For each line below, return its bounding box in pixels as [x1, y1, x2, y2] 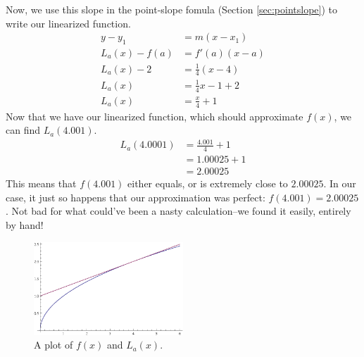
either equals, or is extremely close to [127, 176, 288, 191]
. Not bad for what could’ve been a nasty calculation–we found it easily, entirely [6, 203, 351, 218]
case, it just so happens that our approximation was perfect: [6, 189, 265, 204]
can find [6, 123, 41, 137]
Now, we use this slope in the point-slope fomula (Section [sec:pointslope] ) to [6, 2, 338, 16]
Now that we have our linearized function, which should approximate [6, 108, 303, 123]
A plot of [34, 337, 73, 352]
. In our [323, 176, 356, 191]
